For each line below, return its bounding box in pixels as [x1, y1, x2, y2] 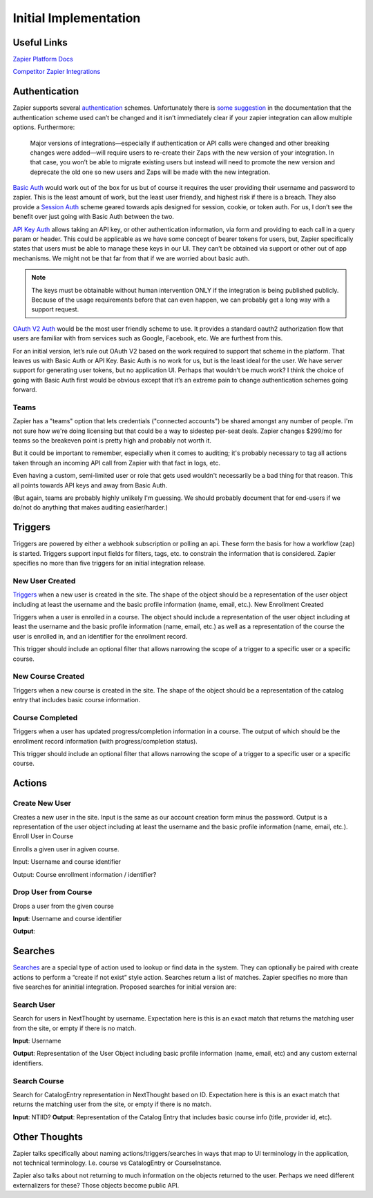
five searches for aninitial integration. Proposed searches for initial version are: [12, 983, 237, 991]
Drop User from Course [12, 887, 93, 897]
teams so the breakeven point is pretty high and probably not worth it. [12, 436, 212, 445]
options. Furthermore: [12, 123, 75, 131]
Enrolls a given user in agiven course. [12, 844, 119, 853]
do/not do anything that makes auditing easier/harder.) [12, 503, 169, 512]
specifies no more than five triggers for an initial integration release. [12, 559, 207, 568]
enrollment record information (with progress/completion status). [12, 737, 198, 745]
